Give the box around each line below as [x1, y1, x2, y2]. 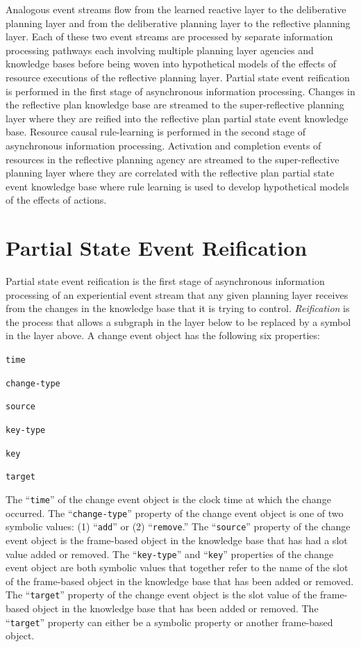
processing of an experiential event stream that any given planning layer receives [6, 287, 349, 302]
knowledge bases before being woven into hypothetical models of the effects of [6, 56, 336, 71]
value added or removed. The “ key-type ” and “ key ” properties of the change [6, 546, 334, 561]
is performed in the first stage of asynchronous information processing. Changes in [6, 83, 355, 98]
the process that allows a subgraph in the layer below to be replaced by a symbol [6, 314, 351, 329]
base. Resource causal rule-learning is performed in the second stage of [6, 124, 306, 139]
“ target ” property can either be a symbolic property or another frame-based [6, 614, 333, 629]
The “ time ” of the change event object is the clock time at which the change [6, 491, 331, 506]
